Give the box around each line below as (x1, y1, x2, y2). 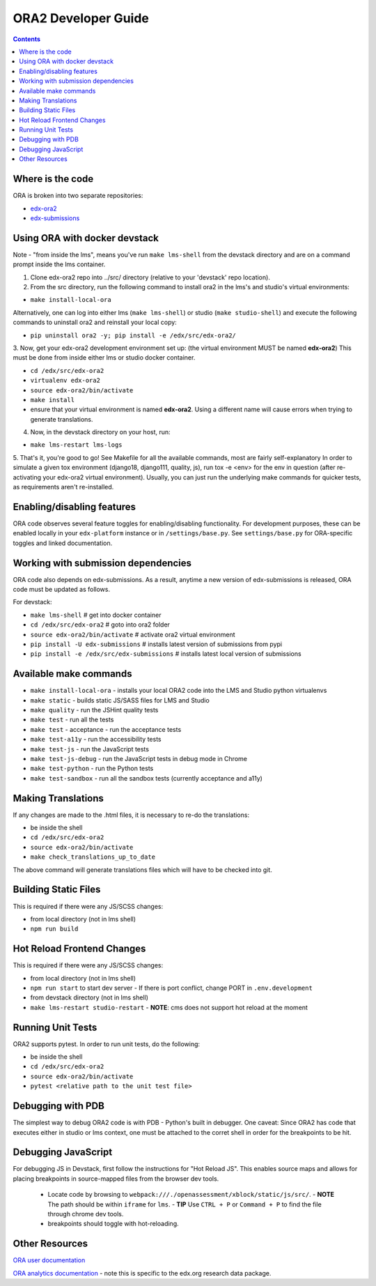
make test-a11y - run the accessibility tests (30, 735, 162, 744)
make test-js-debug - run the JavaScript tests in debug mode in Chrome (30, 755, 247, 763)
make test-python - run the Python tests (30, 764, 154, 773)
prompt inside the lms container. (13, 260, 106, 268)
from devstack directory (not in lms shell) (30, 993, 149, 1002)
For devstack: (13, 598, 52, 606)
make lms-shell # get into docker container (30, 611, 162, 619)
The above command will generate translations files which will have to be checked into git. (13, 865, 273, 874)
